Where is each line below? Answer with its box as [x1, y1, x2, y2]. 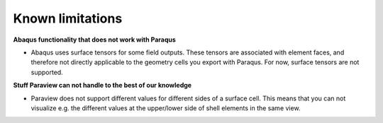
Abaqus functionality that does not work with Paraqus [13, 35, 177, 44]
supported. [30, 68, 63, 76]
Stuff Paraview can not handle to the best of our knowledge [13, 81, 191, 90]
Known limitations [13, 11, 123, 26]
